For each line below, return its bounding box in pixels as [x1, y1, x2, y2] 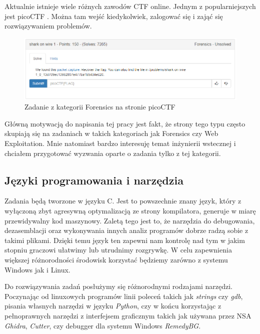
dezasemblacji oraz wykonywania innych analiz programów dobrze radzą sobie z [4, 225, 248, 235]
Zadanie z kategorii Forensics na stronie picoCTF [24, 101, 175, 112]
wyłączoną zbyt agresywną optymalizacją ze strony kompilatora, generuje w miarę [4, 205, 256, 215]
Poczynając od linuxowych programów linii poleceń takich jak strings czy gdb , [4, 290, 243, 301]
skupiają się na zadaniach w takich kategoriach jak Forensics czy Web [4, 128, 218, 138]
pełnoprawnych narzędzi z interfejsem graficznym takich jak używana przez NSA [4, 310, 251, 320]
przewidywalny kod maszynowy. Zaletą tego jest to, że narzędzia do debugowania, [4, 215, 255, 225]
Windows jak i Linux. [4, 264, 70, 274]
